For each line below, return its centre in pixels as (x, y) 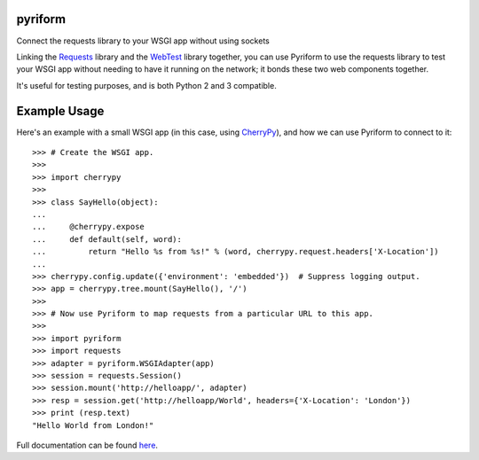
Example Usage (60, 111)
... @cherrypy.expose (89, 227)
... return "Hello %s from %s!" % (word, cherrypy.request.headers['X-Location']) (236, 252)
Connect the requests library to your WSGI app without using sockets (143, 41)
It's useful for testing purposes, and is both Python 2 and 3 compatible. (146, 85)
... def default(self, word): (107, 239)
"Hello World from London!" (93, 425)
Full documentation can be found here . (87, 445)
